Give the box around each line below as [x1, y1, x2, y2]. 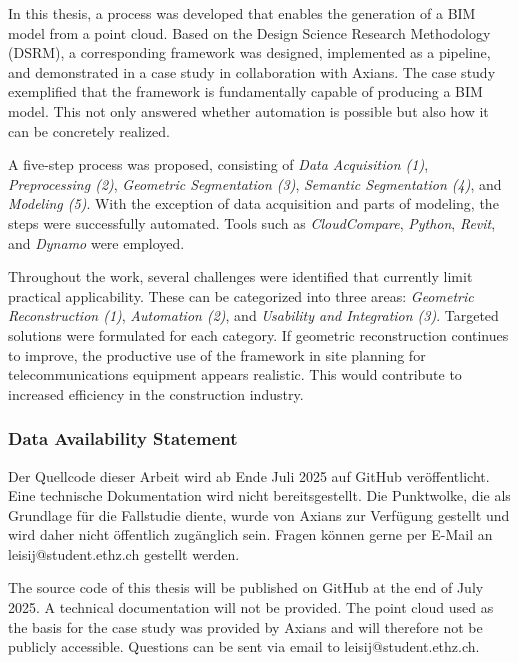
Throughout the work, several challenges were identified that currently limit [8, 266, 473, 287]
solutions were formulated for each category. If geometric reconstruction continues [8, 324, 509, 345]
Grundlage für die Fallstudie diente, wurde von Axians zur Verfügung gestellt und [8, 504, 510, 525]
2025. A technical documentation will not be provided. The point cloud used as [8, 597, 494, 618]
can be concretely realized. [8, 120, 170, 141]
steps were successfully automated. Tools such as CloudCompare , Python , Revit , [8, 212, 496, 233]
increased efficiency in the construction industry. [8, 383, 304, 404]
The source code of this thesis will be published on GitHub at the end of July [8, 577, 484, 598]
